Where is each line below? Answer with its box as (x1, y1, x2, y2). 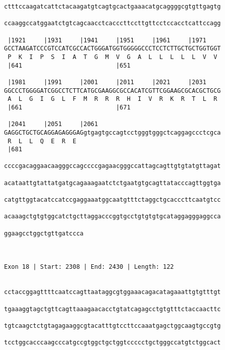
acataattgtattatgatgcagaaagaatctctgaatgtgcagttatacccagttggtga (4, 179, 221, 187)
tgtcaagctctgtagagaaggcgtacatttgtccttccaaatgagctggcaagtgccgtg (4, 322, 221, 329)
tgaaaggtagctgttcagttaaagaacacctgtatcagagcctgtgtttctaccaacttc (4, 305, 221, 313)
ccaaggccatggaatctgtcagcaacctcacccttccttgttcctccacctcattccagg (4, 20, 221, 27)
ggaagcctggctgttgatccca (4, 229, 84, 237)
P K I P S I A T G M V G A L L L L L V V (8, 53, 217, 61)
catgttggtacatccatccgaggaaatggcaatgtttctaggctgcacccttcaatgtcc (4, 196, 221, 204)
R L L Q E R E (8, 137, 77, 145)
